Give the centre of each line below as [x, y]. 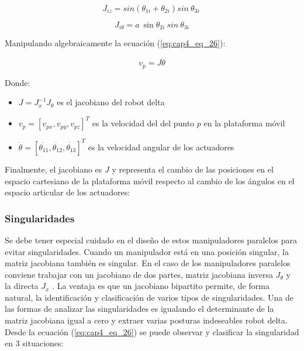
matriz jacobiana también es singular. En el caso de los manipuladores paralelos [148, 263]
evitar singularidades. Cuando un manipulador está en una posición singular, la [147, 251]
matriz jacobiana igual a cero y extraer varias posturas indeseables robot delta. [146, 320]
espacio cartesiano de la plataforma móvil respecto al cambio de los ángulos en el [150, 180]
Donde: [18, 82]
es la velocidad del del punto [143, 123]
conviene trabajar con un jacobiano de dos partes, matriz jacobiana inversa [139, 274]
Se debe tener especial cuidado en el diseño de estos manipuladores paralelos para [151, 240]
